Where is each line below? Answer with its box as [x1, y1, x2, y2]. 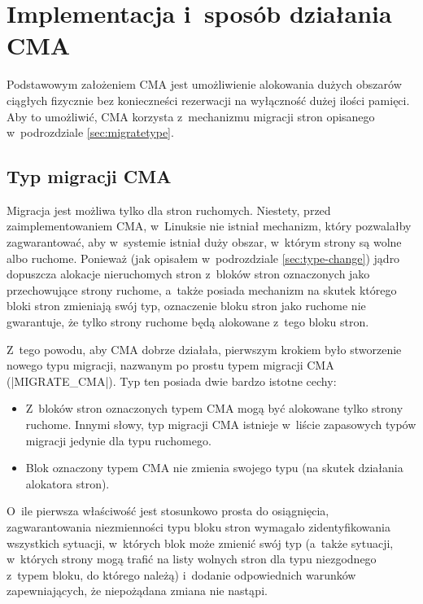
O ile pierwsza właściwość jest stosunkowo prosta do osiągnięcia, [7, 502, 329, 519]
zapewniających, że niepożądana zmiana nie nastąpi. [7, 582, 268, 599]
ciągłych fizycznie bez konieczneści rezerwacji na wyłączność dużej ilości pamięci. [7, 91, 410, 108]
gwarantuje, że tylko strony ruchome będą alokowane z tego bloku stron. [7, 313, 369, 330]
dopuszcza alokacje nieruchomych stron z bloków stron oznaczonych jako [7, 265, 370, 282]
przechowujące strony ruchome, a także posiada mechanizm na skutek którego [7, 281, 397, 298]
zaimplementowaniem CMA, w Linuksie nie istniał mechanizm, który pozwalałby [7, 217, 412, 234]
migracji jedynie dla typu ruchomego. [25, 431, 211, 449]
